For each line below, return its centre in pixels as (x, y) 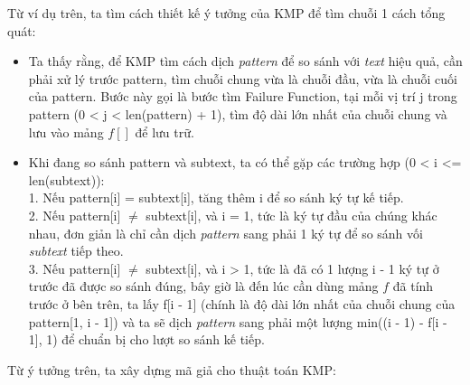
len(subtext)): (66, 179)
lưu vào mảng (66, 131)
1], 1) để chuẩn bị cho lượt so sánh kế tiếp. (146, 339)
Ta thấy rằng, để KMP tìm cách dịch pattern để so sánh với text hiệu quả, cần (245, 61)
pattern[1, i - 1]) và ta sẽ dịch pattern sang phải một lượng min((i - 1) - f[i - (238, 321)
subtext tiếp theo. (76, 251)
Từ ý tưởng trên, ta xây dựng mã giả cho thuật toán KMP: (172, 369)
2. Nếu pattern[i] (75, 215)
